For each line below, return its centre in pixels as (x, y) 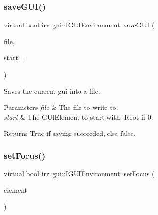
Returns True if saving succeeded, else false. (70, 133)
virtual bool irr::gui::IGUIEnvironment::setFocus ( (79, 174)
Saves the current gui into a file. (52, 91)
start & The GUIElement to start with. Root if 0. (79, 117)
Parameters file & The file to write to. (61, 107)
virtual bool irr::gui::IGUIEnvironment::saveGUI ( (79, 25)
